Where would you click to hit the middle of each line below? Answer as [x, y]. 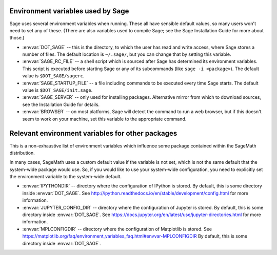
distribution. [22, 153]
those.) [17, 38]
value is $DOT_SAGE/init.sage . [57, 90]
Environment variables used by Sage [69, 11]
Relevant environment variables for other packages [93, 133]
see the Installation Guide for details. [61, 104]
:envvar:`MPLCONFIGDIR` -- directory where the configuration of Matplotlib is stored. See [117, 229]
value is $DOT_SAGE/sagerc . [53, 76]
